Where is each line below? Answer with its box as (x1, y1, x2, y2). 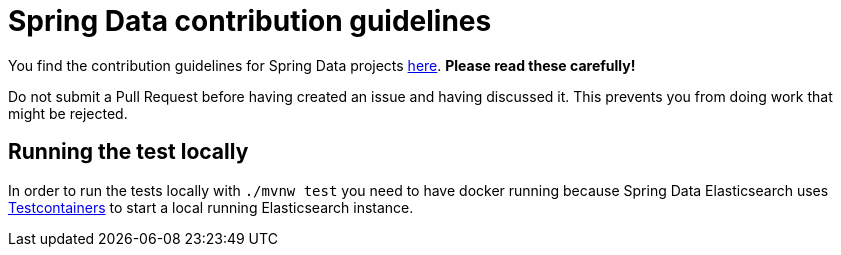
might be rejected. (8, 104, 128, 122)
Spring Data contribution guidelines (8, 4, 492, 38)
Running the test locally (8, 139, 249, 165)
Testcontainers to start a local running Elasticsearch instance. (8, 198, 414, 216)
